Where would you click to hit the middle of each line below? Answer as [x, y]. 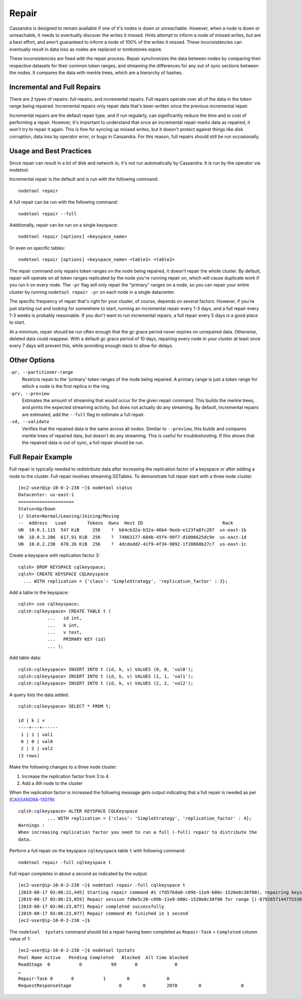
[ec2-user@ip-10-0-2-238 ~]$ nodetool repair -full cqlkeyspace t [102, 885]
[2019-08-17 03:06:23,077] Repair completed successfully [91, 906]
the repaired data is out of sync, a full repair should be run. [83, 443]
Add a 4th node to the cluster [52, 783]
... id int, [65, 618]
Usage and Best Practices [50, 151]
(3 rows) [29, 755]
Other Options [32, 360]
